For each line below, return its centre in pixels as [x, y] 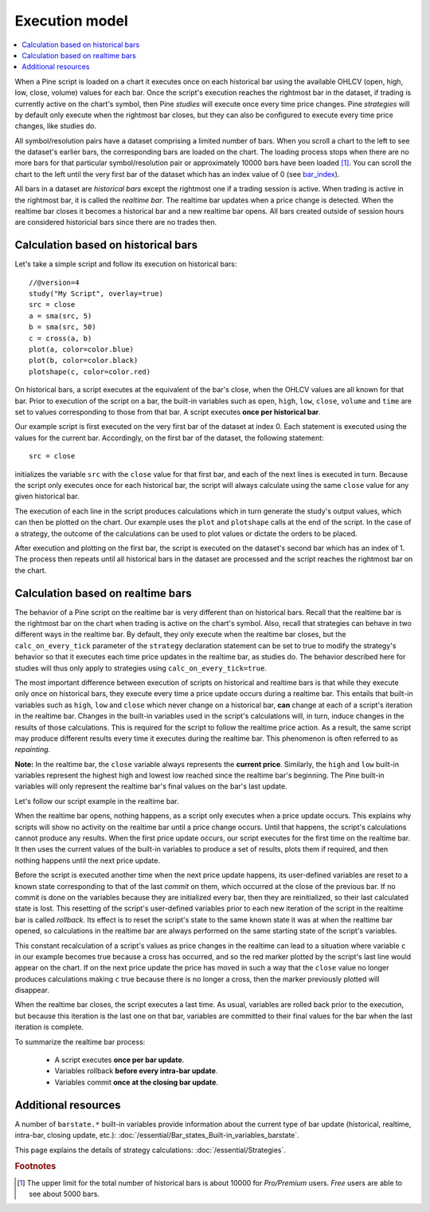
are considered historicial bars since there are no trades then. [116, 222]
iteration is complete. [49, 1027]
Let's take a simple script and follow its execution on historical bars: [126, 264]
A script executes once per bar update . [119, 1060]
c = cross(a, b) [61, 338]
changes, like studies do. [56, 126]
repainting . [33, 750]
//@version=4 [54, 282]
